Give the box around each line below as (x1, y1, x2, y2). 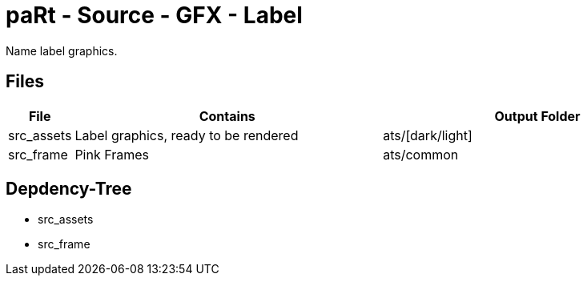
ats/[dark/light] (383, 127, 472, 143)
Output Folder (494, 107, 581, 124)
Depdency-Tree (6, 179, 132, 199)
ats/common (383, 146, 459, 163)
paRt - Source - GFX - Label (6, 2, 303, 29)
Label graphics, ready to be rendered (74, 127, 299, 143)
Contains (199, 107, 255, 124)
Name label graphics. (6, 43, 118, 58)
